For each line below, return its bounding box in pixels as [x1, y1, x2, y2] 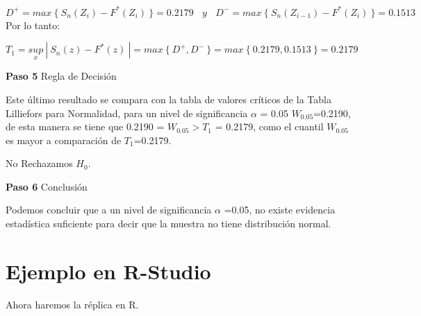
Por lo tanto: [6, 17, 60, 32]
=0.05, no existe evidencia [224, 202, 336, 217]
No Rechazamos [6, 156, 73, 170]
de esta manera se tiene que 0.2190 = [6, 119, 165, 134]
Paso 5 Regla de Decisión [6, 69, 117, 83]
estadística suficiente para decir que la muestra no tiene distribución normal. [6, 216, 331, 231]
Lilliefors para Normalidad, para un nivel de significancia [6, 105, 248, 120]
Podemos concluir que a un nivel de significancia [6, 202, 212, 217]
